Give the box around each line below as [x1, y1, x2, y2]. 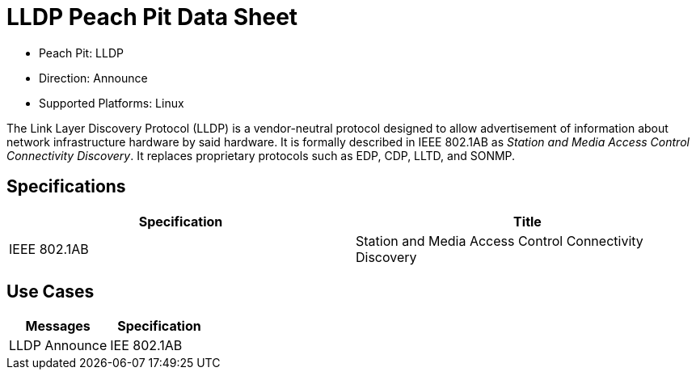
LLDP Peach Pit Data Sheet [6, 3, 298, 31]
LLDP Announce [9, 337, 108, 354]
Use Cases [6, 281, 95, 302]
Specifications [6, 176, 126, 197]
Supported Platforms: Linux [39, 95, 184, 110]
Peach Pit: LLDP [39, 45, 124, 60]
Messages [25, 318, 91, 335]
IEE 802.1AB [110, 337, 183, 354]
